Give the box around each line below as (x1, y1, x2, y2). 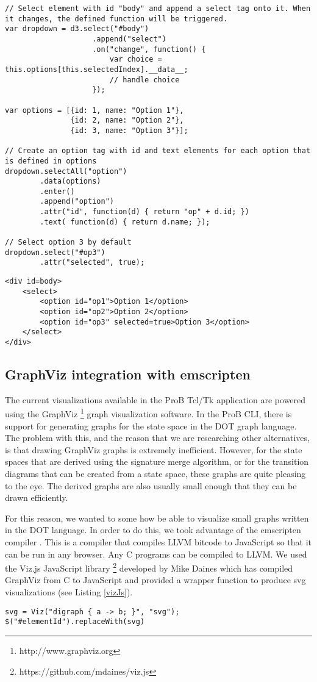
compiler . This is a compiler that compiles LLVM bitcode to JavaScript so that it (5, 536, 312, 548)
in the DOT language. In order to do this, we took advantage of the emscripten (5, 523, 301, 536)
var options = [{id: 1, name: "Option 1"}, (5, 106, 184, 115)
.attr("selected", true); (40, 258, 145, 267)
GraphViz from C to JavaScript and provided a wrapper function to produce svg (5, 573, 306, 586)
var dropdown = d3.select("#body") (5, 24, 149, 34)
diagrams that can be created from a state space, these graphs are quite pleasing (5, 467, 306, 480)
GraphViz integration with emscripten (5, 365, 251, 384)
